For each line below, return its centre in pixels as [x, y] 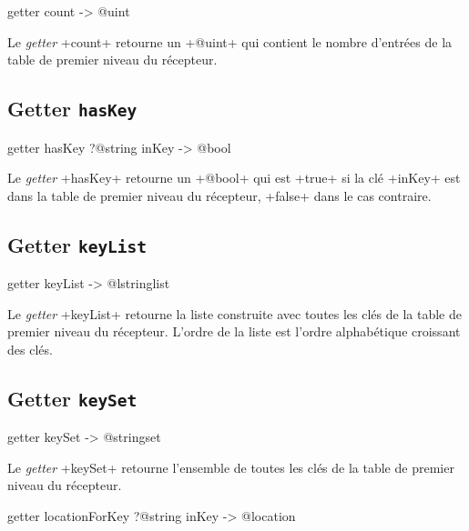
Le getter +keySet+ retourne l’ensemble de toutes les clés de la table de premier [231, 467]
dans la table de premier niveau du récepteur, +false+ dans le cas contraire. [219, 195]
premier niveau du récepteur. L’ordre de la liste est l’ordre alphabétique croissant [234, 331]
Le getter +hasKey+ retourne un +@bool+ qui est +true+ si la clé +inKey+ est [234, 178]
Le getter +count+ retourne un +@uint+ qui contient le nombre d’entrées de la [230, 41]
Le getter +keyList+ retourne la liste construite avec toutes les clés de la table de [234, 313]
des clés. [30, 349]
